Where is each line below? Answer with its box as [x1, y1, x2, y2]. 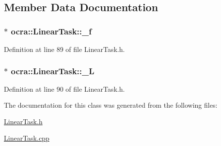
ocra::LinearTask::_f [11, 25, 92, 37]
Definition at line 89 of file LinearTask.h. [4, 44, 125, 54]
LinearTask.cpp [4, 132, 49, 143]
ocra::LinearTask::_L [11, 65, 95, 77]
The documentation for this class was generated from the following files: [4, 100, 218, 110]
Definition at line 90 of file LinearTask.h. [4, 83, 125, 94]
